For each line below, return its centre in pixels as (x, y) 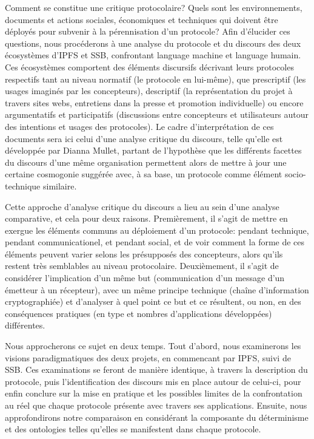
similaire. (60, 185)
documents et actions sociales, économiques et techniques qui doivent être (142, 19)
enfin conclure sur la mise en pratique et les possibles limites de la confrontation (154, 393)
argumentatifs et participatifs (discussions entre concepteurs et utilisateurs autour (157, 114)
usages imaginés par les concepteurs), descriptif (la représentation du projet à (149, 91)
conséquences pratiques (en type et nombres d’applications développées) (139, 313)
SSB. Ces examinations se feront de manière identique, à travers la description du (156, 369)
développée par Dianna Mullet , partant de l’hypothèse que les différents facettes (153, 150)
